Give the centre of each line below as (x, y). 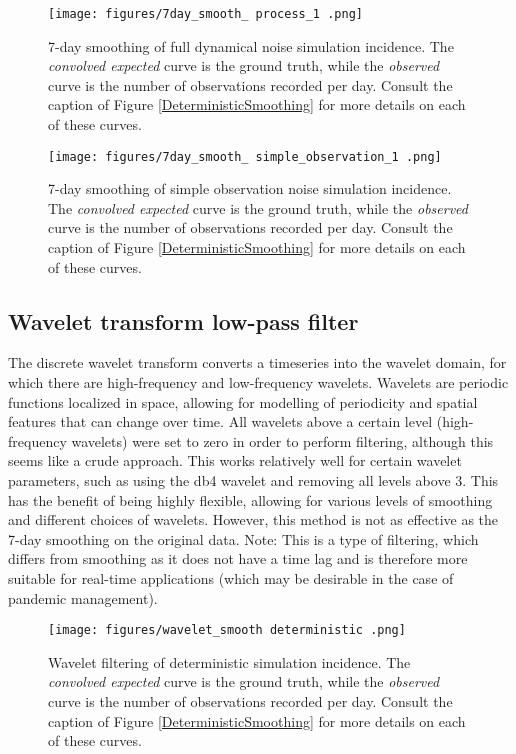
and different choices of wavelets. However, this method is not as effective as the (253, 519)
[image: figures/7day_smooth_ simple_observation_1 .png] (245, 156)
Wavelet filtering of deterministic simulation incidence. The (229, 661)
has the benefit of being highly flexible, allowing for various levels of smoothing (250, 499)
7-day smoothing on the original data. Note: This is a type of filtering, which (243, 538)
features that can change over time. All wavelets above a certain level (220, 421)
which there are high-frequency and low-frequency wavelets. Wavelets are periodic (258, 382)
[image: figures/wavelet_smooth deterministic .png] (227, 630)
